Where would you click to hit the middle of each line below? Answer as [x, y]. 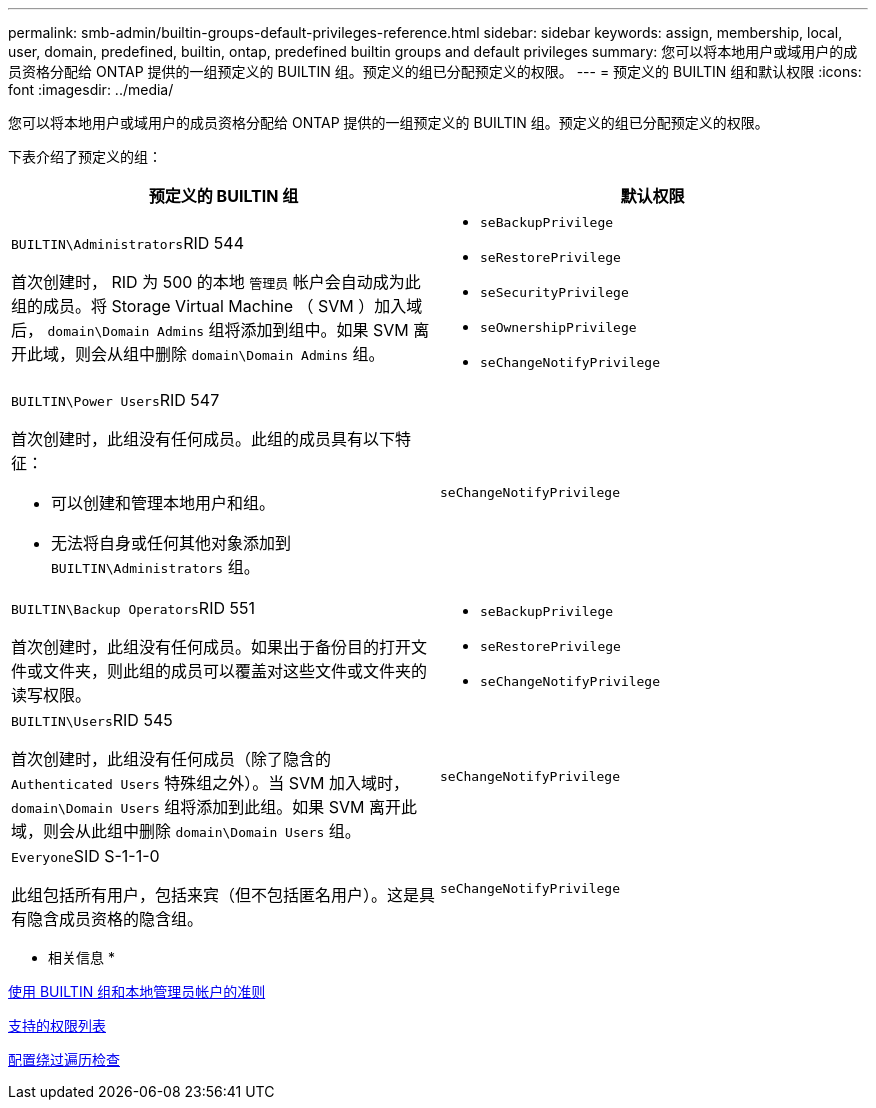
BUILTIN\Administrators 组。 [155, 567]
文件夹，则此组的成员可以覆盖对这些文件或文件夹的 [235, 671]
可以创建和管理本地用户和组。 [163, 503]
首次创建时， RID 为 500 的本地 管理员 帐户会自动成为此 [216, 281]
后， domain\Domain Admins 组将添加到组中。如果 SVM [210, 329]
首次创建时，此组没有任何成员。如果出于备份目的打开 [211, 647]
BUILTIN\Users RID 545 [92, 720]
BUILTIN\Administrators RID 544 [127, 242]
